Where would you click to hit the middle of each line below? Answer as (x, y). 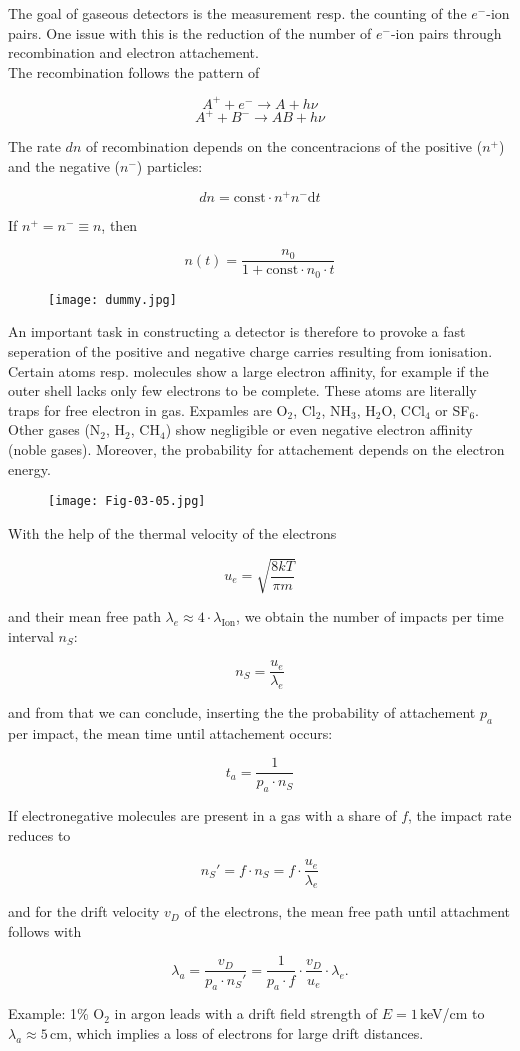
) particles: (169, 165)
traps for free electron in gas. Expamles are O (148, 409)
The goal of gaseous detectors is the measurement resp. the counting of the (237, 13)
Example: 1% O (56, 1013)
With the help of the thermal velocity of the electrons (172, 532)
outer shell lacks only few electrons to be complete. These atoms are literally (242, 390)
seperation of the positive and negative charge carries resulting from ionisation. (250, 351)
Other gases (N (54, 429)
